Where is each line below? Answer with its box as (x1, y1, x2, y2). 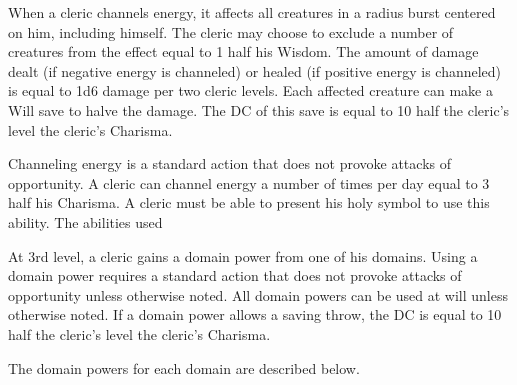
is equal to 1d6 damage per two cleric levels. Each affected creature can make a (8, 80, 493, 101)
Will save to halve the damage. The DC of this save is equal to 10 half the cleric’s (8, 99, 510, 120)
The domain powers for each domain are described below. (8, 357, 360, 378)
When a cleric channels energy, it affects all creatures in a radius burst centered (8, 2, 496, 22)
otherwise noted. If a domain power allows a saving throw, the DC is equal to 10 (8, 304, 502, 325)
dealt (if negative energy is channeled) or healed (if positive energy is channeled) (8, 60, 502, 81)
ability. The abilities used (8, 211, 163, 232)
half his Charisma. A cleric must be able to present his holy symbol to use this (8, 192, 490, 213)
